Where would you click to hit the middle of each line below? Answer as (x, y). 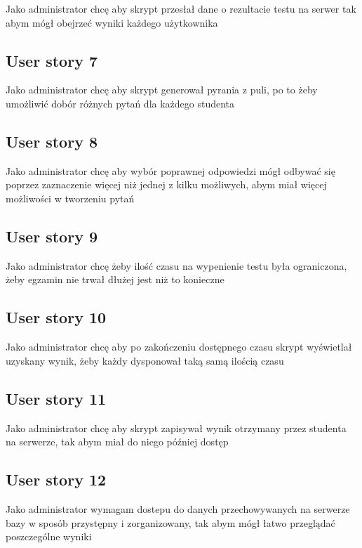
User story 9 (52, 236)
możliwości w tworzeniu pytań (70, 198)
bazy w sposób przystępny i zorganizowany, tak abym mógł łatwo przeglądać (170, 522)
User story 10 (56, 317)
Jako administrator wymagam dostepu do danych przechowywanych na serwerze (178, 508)
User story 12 (56, 479)
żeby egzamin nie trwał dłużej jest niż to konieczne (115, 279)
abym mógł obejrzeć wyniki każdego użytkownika (112, 22)
